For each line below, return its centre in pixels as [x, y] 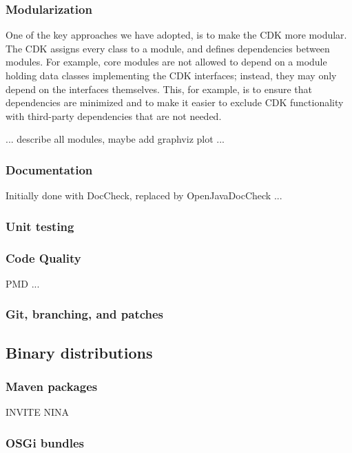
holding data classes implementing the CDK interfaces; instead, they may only [171, 75]
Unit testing [40, 226]
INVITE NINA [37, 412]
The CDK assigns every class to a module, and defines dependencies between [168, 48]
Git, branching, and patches [85, 314]
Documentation [49, 169]
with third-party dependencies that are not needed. [114, 115]
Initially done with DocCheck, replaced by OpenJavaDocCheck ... [144, 195]
